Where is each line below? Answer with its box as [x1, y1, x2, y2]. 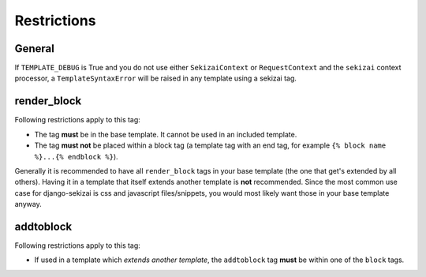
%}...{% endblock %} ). [34, 152, 118, 161]
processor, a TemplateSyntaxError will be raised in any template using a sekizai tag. [14, 73, 297, 83]
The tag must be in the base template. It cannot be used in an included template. [34, 129, 297, 139]
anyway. [14, 200, 43, 209]
